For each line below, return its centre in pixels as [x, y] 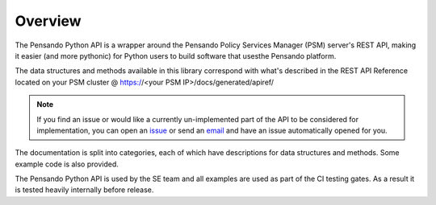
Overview [48, 21]
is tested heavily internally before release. [84, 190]
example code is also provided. [67, 164]
